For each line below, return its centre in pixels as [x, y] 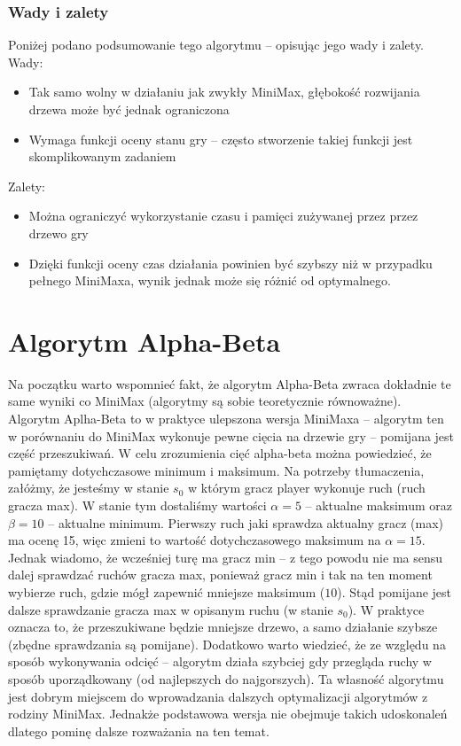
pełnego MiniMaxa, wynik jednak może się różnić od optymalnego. [210, 280]
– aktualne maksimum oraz [379, 505]
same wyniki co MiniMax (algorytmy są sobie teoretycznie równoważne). [205, 401]
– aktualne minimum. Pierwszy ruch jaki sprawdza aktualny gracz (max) [246, 522]
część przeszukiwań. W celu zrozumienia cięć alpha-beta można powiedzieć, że [220, 453]
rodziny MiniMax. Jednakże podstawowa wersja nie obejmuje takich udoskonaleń [228, 714]
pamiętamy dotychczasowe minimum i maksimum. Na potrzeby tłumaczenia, [216, 470]
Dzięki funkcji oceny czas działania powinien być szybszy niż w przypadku [230, 263]
